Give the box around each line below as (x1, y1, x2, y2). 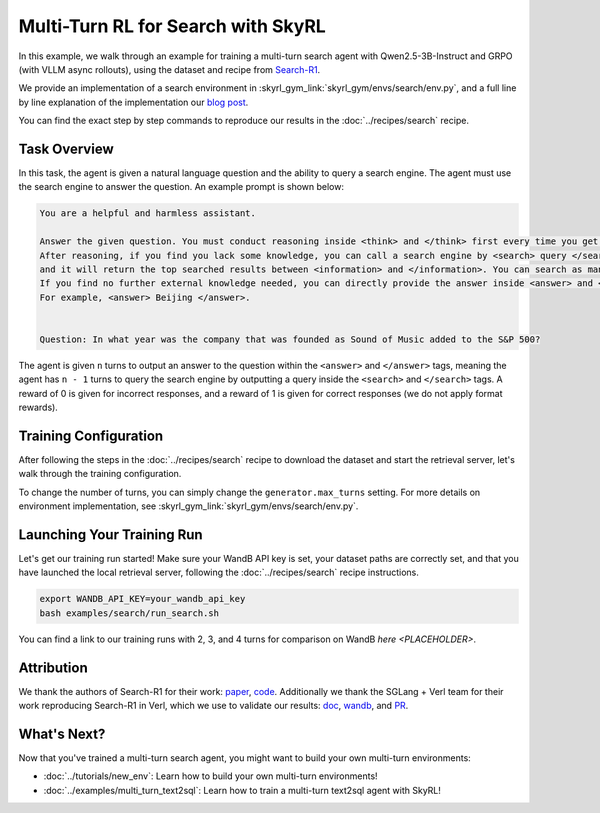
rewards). (18, 401, 59, 414)
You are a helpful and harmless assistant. (39, 208, 257, 219)
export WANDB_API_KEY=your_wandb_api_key (39, 593, 246, 605)
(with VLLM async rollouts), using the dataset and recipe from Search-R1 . (18, 63, 321, 75)
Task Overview (18, 140, 114, 157)
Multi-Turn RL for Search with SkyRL (18, 15, 327, 37)
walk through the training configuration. (18, 468, 182, 480)
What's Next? (18, 725, 106, 742)
